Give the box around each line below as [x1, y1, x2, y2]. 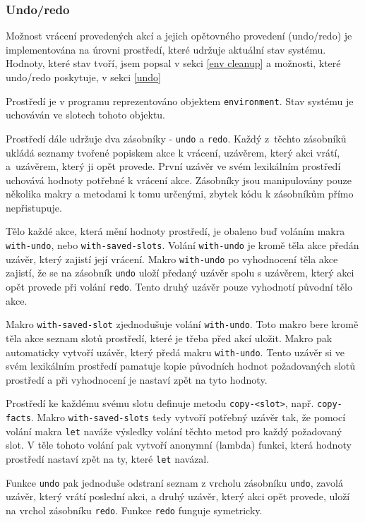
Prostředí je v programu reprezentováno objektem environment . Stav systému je [6, 93, 354, 108]
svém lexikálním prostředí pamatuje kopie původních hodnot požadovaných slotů [6, 358, 356, 373]
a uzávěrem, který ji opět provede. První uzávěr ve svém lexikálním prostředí [6, 159, 341, 174]
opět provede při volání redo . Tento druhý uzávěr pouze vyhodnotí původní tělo [6, 279, 352, 294]
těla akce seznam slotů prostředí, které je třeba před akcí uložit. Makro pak [6, 330, 333, 345]
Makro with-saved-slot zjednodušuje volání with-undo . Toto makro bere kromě [6, 317, 359, 332]
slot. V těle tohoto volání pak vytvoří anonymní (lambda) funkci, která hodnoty [6, 437, 352, 452]
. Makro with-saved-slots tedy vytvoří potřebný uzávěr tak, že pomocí [30, 410, 346, 425]
